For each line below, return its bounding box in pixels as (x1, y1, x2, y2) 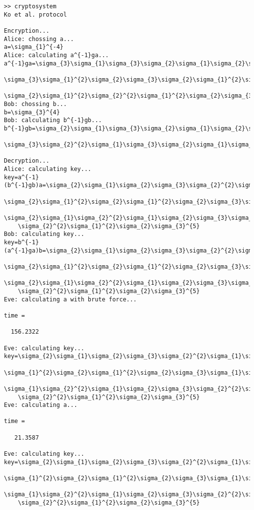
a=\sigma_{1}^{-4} (4, 43, 63, 51)
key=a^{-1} (4, 173, 39, 181)
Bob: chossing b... (4, 100, 67, 107)
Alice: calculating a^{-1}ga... (4, 51, 109, 59)
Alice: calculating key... (4, 166, 91, 173)
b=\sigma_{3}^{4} (4, 108, 60, 116)
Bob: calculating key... (4, 231, 85, 238)
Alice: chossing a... (4, 35, 74, 42)
